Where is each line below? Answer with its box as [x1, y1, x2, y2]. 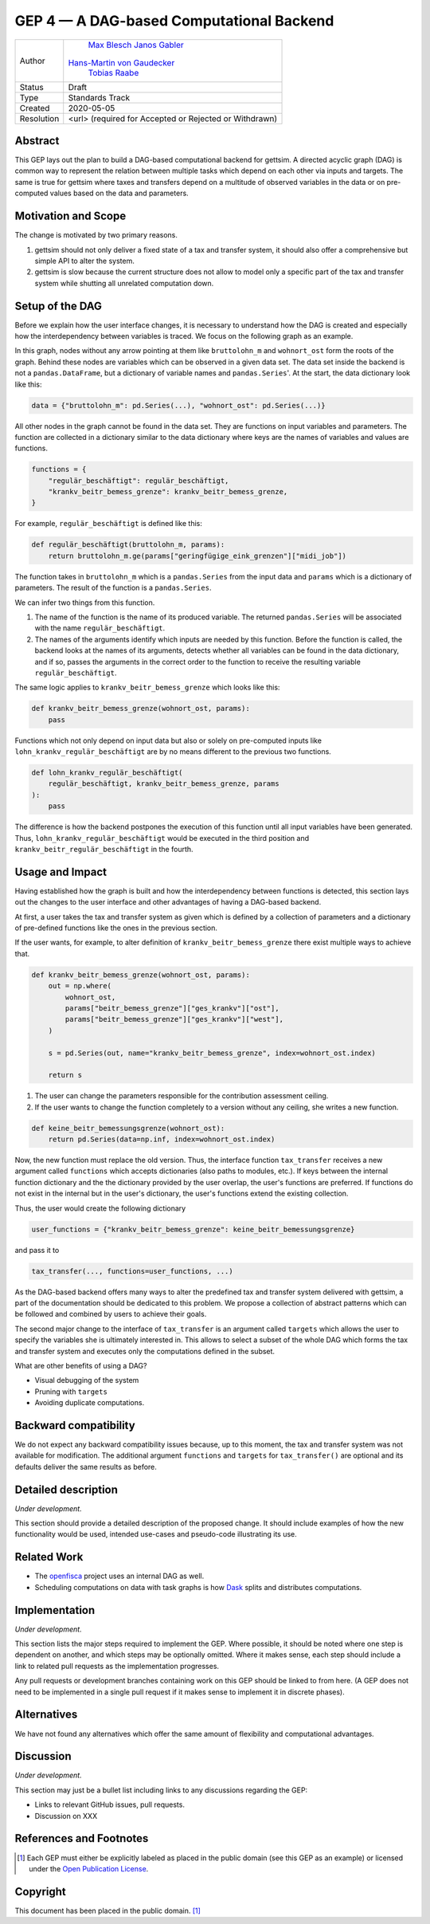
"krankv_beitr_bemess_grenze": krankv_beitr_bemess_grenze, [48, 487, 288, 497]
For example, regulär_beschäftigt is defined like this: [14, 519, 203, 528]
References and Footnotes [14, 1832, 149, 1845]
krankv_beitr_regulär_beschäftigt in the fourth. [14, 845, 194, 854]
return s [48, 1070, 83, 1080]
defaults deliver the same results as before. [14, 1462, 157, 1471]
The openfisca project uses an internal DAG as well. [34, 1571, 205, 1581]
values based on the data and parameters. [49, 188, 189, 198]
